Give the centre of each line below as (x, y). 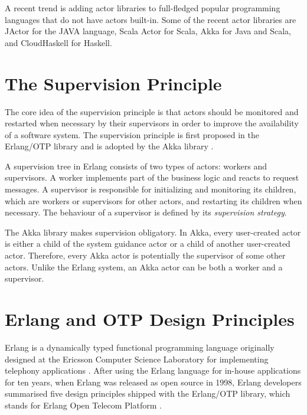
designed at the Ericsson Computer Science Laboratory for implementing (137, 359)
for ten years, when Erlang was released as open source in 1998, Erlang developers (153, 382)
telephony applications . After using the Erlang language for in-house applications (153, 370)
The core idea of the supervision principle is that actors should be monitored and (152, 111)
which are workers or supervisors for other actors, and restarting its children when (153, 200)
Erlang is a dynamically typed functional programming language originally (140, 347)
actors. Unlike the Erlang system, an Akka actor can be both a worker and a (144, 267)
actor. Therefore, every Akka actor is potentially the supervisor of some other (145, 255)
